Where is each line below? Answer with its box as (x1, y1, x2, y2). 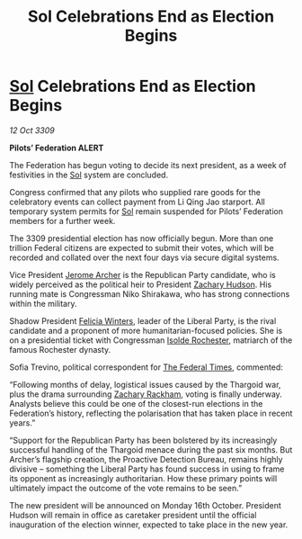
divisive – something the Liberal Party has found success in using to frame (9, 463, 285, 474)
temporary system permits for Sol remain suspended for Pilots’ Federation (9, 205, 283, 217)
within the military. (9, 298, 77, 309)
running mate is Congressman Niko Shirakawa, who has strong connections (9, 288, 290, 299)
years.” (9, 417, 36, 428)
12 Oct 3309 (9, 124, 56, 136)
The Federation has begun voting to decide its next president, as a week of (9, 159, 287, 170)
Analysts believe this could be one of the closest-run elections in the (9, 398, 263, 409)
